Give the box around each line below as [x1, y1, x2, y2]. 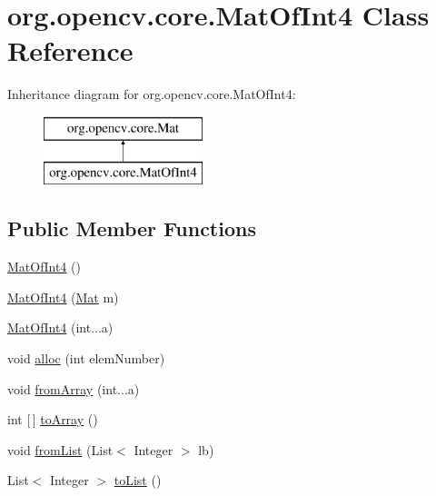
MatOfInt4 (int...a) [7, 318, 114, 337]
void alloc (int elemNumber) [7, 349, 165, 368]
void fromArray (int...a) [7, 379, 140, 398]
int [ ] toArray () [7, 410, 98, 429]
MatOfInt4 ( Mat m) [7, 287, 119, 306]
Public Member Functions [7, 214, 256, 243]
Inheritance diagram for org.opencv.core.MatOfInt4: [7, 84, 296, 104]
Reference [7, 32, 134, 69]
